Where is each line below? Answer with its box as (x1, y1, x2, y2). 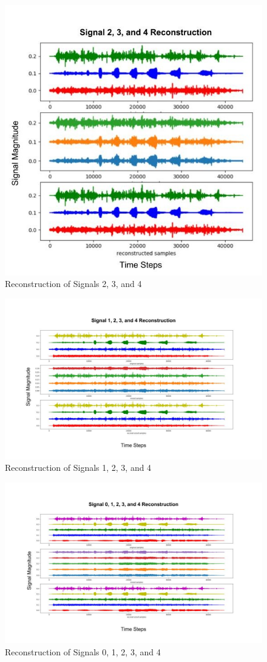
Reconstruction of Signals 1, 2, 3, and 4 (5, 461, 152, 474)
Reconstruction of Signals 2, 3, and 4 (5, 277, 142, 290)
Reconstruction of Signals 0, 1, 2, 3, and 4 (5, 645, 161, 658)
